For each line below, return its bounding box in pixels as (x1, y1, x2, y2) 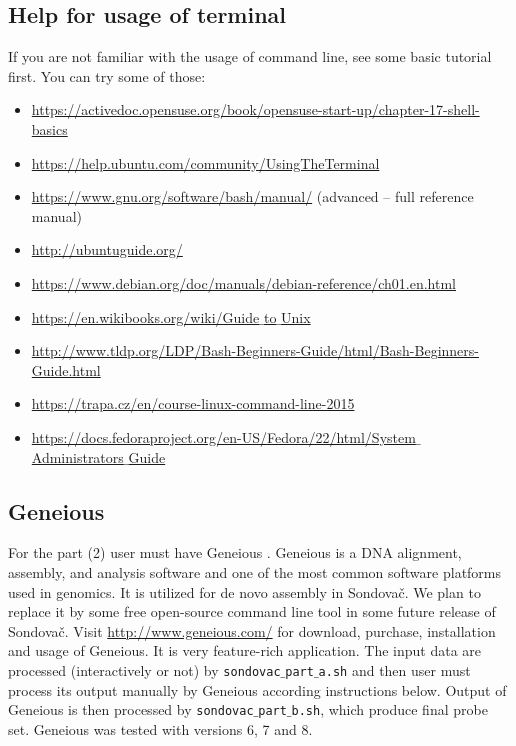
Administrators (31, 446, 124, 467)
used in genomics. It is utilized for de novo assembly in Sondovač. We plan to (8, 581, 481, 602)
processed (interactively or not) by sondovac (8, 659, 281, 680)
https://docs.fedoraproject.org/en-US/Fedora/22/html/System (31, 426, 416, 447)
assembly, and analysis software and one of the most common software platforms (8, 561, 502, 582)
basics (31, 118, 68, 139)
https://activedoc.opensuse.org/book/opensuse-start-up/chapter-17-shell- (31, 99, 480, 120)
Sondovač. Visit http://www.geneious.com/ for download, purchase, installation (8, 620, 496, 641)
